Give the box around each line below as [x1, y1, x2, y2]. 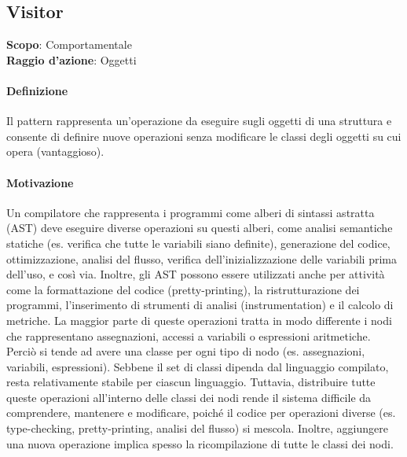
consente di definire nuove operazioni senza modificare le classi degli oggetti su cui [6, 127, 401, 144]
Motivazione [6, 174, 74, 190]
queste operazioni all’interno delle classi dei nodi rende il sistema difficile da [6, 389, 372, 405]
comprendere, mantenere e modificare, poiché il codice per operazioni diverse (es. [6, 404, 396, 421]
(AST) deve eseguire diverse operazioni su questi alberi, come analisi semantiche [6, 219, 393, 236]
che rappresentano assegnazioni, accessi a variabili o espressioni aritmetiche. [6, 327, 371, 344]
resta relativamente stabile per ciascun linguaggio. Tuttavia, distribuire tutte [6, 374, 376, 390]
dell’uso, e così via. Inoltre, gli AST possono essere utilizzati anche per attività [6, 266, 385, 282]
